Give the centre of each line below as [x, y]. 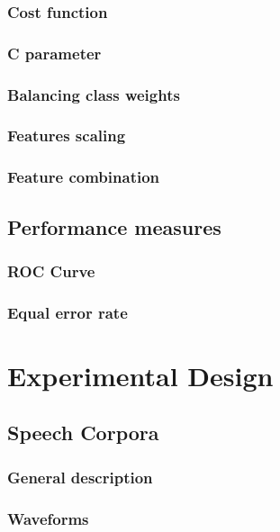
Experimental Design [140, 375]
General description [80, 477]
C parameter [54, 53]
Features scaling [67, 135]
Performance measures [114, 226]
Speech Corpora [83, 433]
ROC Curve [51, 271]
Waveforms [48, 518]
